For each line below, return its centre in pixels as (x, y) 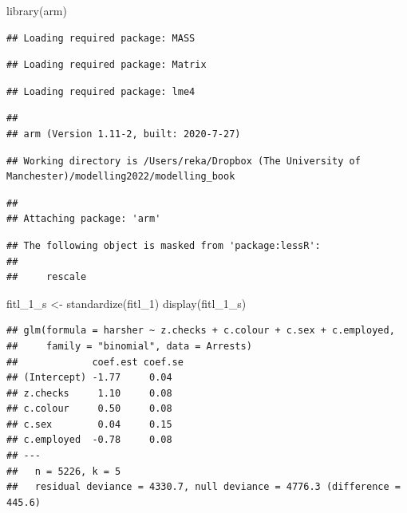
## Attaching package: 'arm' (84, 219)
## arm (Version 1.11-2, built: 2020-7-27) (124, 134)
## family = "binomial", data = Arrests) (129, 346)
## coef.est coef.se (95, 362)
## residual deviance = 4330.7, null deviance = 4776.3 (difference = (203, 487)
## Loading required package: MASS (101, 38)
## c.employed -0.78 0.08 (89, 440)
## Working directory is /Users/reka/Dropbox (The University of (184, 161)
